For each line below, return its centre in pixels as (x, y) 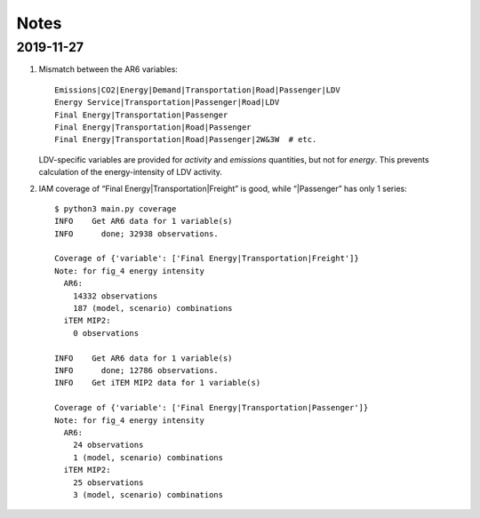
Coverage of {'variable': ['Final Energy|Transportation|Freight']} (207, 259)
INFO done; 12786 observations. (137, 370)
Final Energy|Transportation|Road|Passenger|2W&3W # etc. (186, 139)
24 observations (108, 445)
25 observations (108, 482)
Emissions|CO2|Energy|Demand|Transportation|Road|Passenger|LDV (198, 90)
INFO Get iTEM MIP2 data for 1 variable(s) (158, 383)
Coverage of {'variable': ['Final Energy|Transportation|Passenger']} (212, 408)
